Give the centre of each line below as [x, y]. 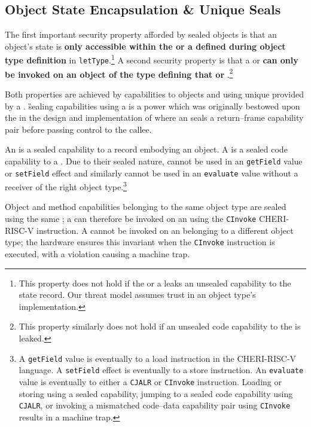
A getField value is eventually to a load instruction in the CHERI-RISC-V [158, 358]
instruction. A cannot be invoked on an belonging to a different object [165, 230]
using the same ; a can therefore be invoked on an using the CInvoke [131, 219]
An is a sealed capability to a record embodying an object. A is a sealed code [146, 149]
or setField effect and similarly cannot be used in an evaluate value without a [152, 173]
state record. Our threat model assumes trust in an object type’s [137, 295]
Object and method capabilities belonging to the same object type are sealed [146, 207]
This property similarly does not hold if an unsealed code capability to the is [160, 326]
